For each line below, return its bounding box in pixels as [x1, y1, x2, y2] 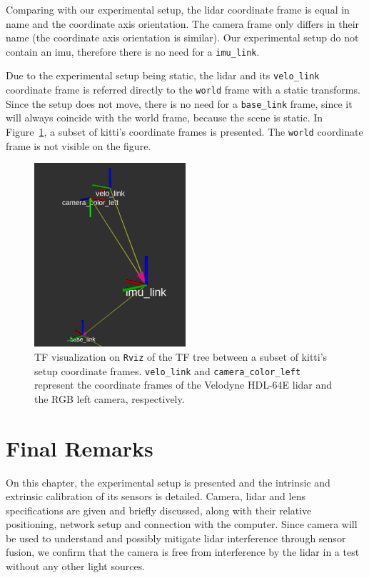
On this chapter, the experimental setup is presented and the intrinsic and [6, 474, 330, 489]
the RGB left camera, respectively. [34, 391, 185, 406]
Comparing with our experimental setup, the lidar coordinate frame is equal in [6, 2, 350, 16]
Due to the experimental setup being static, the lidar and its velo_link [6, 68, 320, 83]
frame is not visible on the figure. [6, 138, 151, 153]
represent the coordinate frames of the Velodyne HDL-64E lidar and [34, 377, 333, 392]
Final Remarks [6, 433, 153, 462]
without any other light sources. [6, 559, 146, 574]
